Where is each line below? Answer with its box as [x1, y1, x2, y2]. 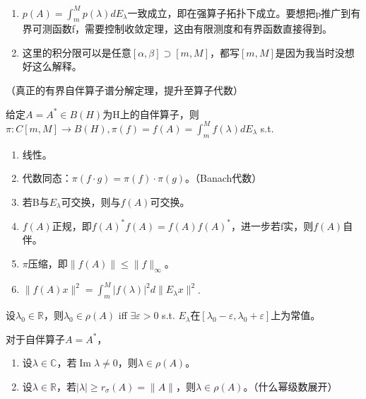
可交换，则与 [61, 194, 121, 209]
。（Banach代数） [185, 170, 262, 185]
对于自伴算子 [6, 331, 65, 346]
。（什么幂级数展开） [243, 378, 338, 393]
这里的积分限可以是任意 [22, 45, 131, 59]
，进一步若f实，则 [231, 218, 314, 233]
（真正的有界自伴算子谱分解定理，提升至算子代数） [6, 83, 243, 98]
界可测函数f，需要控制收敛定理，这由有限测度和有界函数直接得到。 [22, 21, 333, 36]
